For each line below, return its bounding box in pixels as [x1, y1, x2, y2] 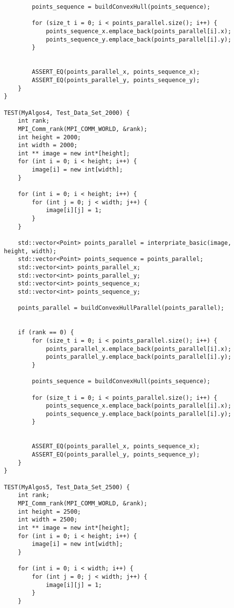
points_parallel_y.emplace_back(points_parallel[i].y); [45, 353, 232, 361]
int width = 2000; [18, 142, 78, 149]
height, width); [4, 247, 57, 255]
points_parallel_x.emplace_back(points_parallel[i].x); [45, 345, 232, 352]
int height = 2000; [18, 133, 81, 141]
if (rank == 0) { [18, 329, 74, 336]
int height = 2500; [18, 508, 81, 515]
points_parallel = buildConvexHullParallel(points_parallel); [18, 304, 225, 312]
